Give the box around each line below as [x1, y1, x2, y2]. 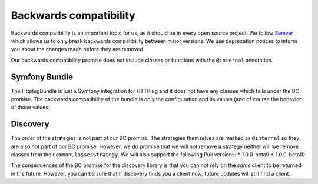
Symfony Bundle [11, 72, 74, 82]
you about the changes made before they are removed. [11, 46, 145, 53]
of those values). [11, 103, 52, 111]
